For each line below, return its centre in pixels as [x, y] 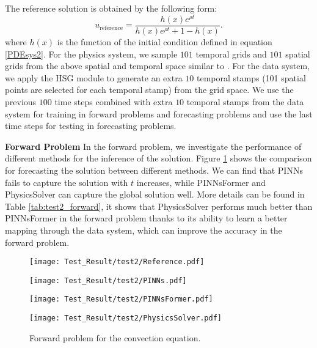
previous [21, 102]
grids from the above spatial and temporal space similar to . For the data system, [158, 66]
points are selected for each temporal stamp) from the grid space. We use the [149, 90]
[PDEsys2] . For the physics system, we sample [91, 54]
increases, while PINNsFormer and [201, 182]
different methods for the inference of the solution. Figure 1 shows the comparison [158, 158]
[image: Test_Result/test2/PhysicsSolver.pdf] [126, 318]
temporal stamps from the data [245, 102]
